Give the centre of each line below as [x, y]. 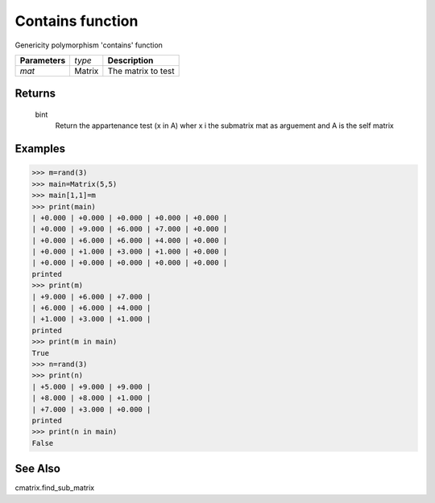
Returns [35, 94]
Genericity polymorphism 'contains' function [89, 45]
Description [130, 60]
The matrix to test [141, 71]
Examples [40, 149]
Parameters [43, 60]
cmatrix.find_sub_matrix [55, 488]
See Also [37, 469]
